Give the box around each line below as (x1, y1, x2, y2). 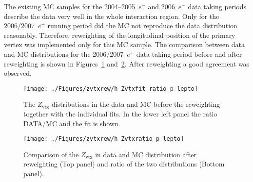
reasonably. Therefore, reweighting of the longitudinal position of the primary (4, 30, 235, 40)
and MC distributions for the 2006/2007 (4, 49, 124, 59)
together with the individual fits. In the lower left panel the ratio (23, 109, 217, 118)
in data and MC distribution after (95, 149, 197, 159)
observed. (4, 68, 32, 78)
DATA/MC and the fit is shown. (23, 118, 120, 128)
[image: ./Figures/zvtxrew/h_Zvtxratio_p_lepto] (23, 135, 184, 143)
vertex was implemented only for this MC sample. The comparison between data (4, 39, 245, 50)
